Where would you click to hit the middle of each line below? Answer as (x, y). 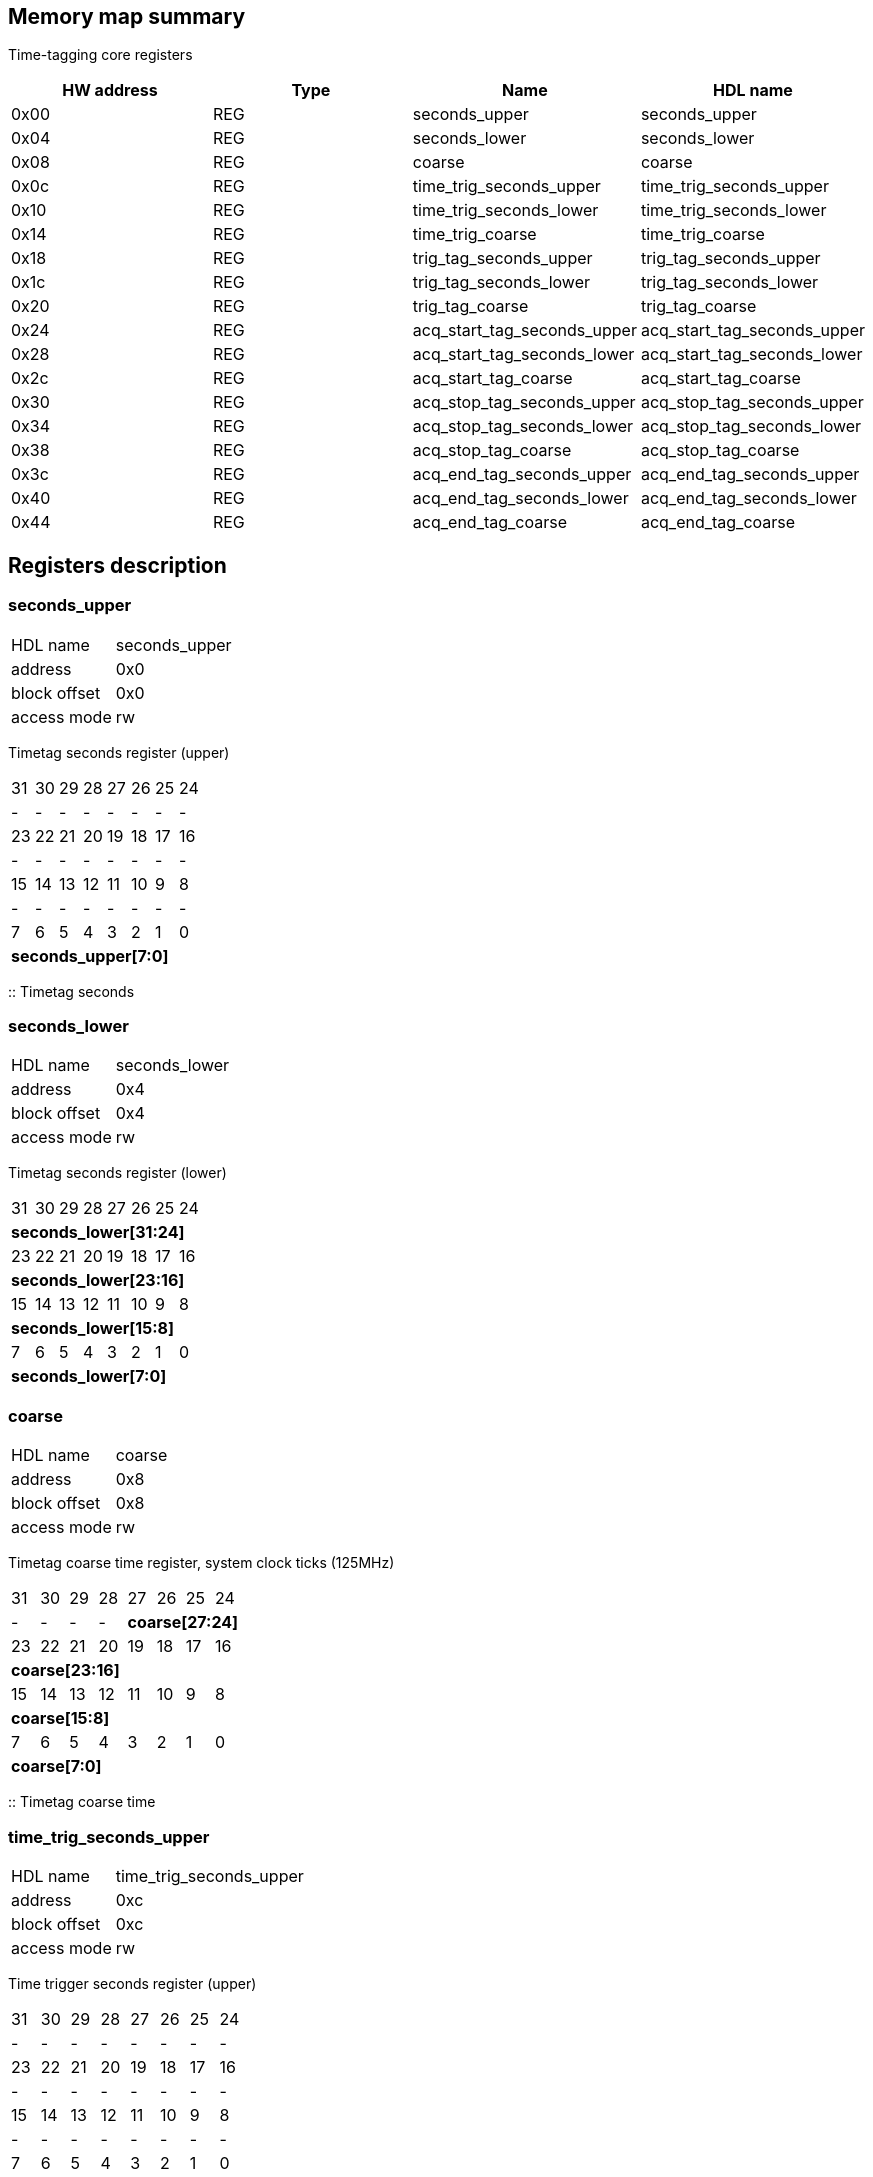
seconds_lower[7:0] (89, 1376)
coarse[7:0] (56, 1766)
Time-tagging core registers (100, 55)
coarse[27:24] (183, 1622)
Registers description (117, 565)
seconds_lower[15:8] (92, 1328)
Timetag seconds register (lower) (117, 1173)
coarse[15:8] (60, 1718)
